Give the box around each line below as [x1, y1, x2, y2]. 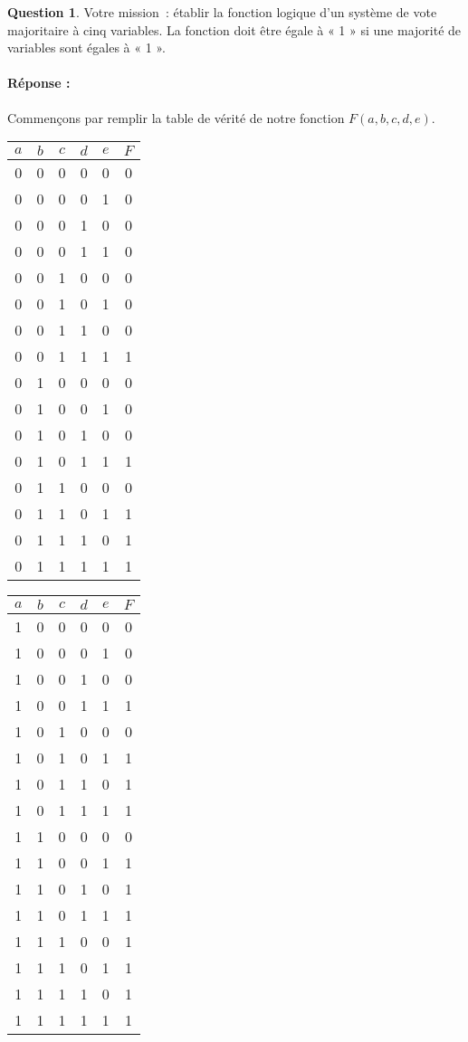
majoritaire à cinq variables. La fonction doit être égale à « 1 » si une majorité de [7, 20, 462, 39]
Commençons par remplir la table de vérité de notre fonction [7, 108, 345, 127]
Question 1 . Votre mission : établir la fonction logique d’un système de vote [7, 3, 437, 21]
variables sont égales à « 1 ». [7, 38, 166, 57]
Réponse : [7, 73, 71, 92]
